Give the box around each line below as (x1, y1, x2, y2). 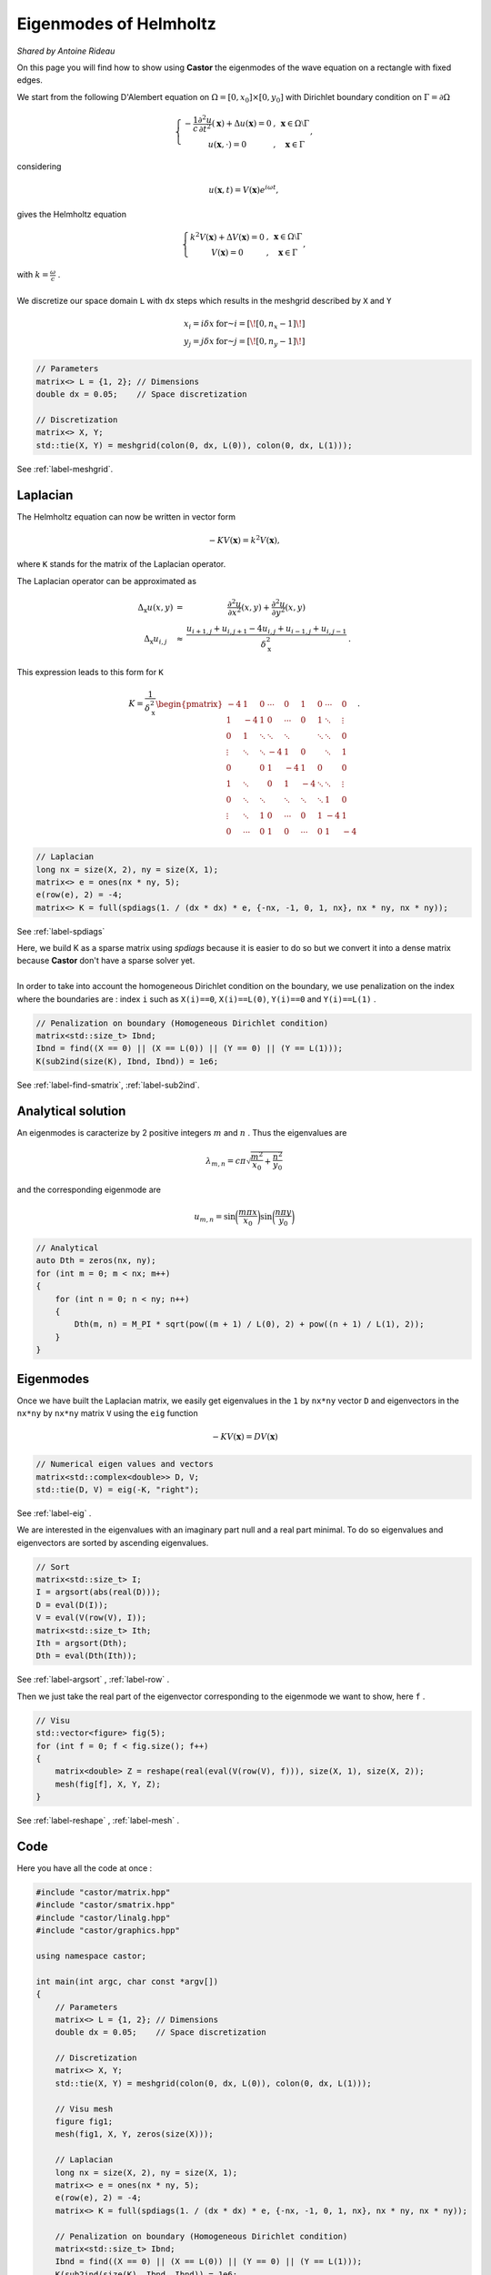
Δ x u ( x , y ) (137, 602, 174, 614)
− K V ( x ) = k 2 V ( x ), (208, 533, 281, 545)
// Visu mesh (55, 2103, 114, 2114)
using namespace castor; (35, 1950, 147, 1961)
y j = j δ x (183, 337, 215, 349)
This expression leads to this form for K (16, 667, 164, 678)
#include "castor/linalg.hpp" (35, 1912, 171, 1923)
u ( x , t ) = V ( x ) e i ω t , (208, 183, 279, 196)
